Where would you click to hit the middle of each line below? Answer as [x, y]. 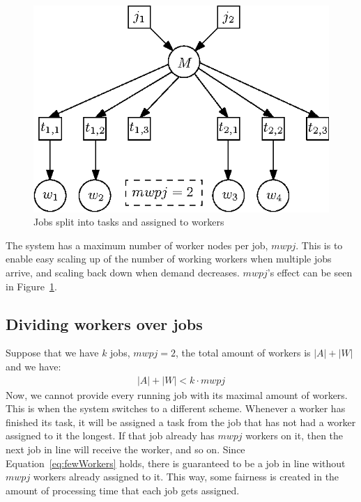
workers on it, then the [294, 436]
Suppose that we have [52, 353]
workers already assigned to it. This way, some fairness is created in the [186, 477]
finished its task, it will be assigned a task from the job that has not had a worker [181, 422]
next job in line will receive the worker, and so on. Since [125, 449]
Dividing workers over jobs [104, 323]
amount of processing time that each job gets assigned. [123, 490]
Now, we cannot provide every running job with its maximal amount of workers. [177, 394]
